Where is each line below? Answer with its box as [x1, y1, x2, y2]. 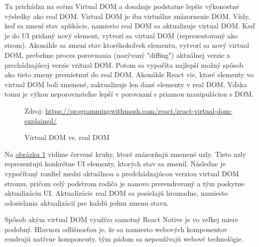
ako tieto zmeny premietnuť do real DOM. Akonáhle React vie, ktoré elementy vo [4, 69, 254, 80]
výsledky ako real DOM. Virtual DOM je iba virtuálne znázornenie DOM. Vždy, [4, 10, 250, 21]
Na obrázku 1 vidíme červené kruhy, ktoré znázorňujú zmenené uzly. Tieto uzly [4, 148, 247, 159]
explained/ [24, 115, 57, 125]
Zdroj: [24, 105, 43, 116]
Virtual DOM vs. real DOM [24, 132, 110, 142]
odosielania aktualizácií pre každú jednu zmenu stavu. [4, 197, 169, 208]
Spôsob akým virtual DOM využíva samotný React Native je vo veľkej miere [4, 214, 239, 225]
